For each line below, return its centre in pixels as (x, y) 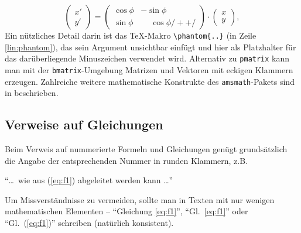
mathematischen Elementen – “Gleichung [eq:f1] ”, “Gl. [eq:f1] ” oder (126, 211)
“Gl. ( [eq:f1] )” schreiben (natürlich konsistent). (89, 222)
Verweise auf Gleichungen (84, 124)
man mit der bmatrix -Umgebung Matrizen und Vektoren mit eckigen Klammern (149, 69)
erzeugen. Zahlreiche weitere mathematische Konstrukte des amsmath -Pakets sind (150, 81)
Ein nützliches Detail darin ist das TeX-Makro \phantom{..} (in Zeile (131, 35)
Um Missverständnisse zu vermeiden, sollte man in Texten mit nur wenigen (140, 199)
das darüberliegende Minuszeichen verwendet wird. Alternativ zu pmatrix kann (147, 58)
